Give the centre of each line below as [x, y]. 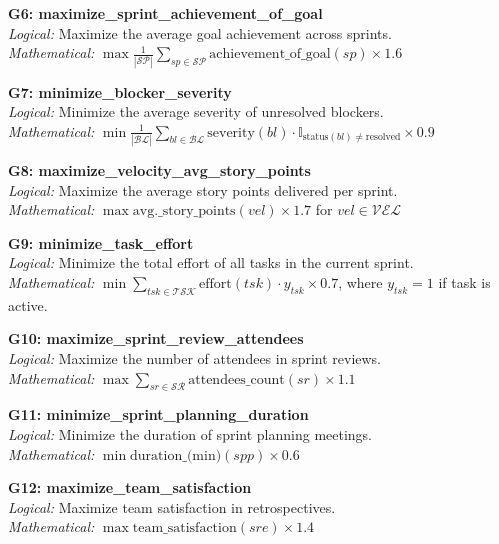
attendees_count [236, 379]
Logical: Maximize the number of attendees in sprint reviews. [195, 357]
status [315, 137]
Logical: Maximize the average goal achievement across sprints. [200, 32]
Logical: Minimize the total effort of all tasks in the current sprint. [211, 262]
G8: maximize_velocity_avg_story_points [159, 170]
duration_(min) [176, 455]
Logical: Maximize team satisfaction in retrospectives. [172, 506]
